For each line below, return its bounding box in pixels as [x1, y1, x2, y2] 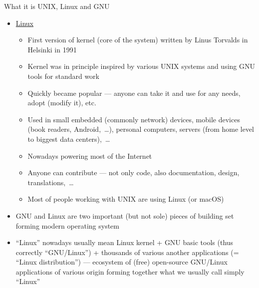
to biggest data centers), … [27, 133, 110, 144]
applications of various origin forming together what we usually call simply [15, 266, 245, 277]
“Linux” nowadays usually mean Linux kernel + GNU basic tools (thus [15, 237, 234, 248]
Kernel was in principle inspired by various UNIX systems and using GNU [27, 61, 255, 71]
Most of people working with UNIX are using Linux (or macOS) [27, 194, 224, 204]
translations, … [27, 177, 74, 187]
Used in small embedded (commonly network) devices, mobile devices [27, 114, 240, 124]
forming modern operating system [15, 220, 119, 231]
